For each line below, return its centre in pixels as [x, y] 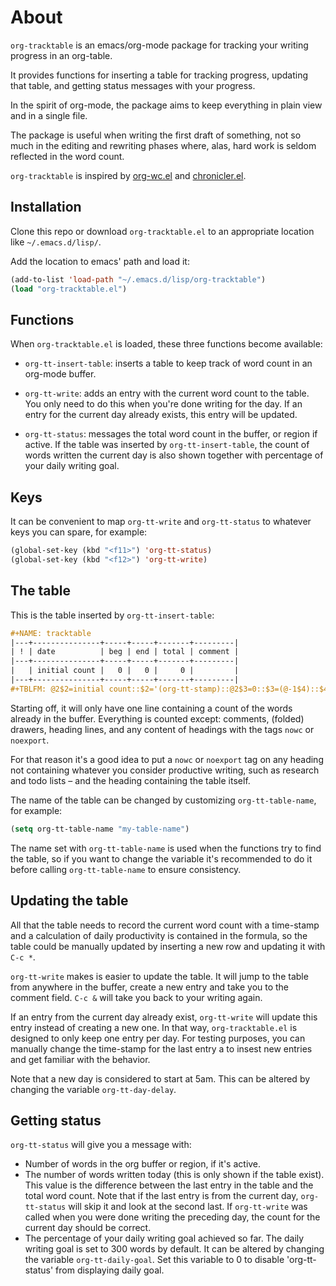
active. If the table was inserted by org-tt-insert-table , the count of [167, 445]
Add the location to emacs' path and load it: [100, 261]
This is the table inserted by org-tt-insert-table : [112, 615]
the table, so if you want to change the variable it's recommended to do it [161, 858]
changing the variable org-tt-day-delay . [93, 1089]
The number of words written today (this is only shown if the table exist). [174, 1175]
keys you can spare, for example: [79, 532]
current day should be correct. [88, 1228]
